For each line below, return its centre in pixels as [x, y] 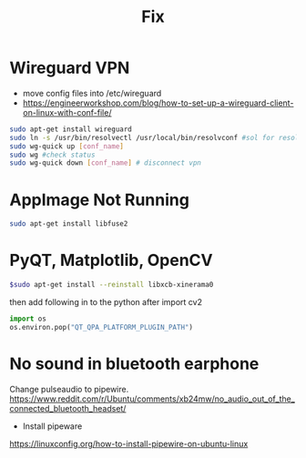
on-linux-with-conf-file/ [67, 112]
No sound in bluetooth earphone [134, 364]
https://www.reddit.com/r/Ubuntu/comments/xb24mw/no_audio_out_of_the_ [153, 399]
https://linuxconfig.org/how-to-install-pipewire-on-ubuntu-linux [129, 443]
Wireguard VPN [70, 68]
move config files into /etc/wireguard [92, 93]
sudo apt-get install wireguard [71, 129]
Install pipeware [52, 426]
